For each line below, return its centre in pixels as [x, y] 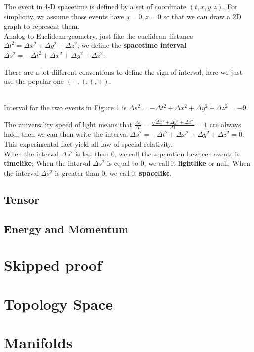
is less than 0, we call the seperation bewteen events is [157, 153]
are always [225, 124]
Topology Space [59, 303]
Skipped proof [53, 265]
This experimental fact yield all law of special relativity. [88, 144]
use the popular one [34, 81]
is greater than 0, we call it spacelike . [113, 173]
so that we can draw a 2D [202, 16]
